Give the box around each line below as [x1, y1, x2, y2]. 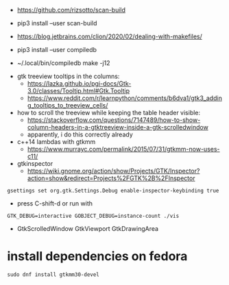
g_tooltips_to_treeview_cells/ [27, 101, 108, 109]
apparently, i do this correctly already [27, 130, 134, 138]
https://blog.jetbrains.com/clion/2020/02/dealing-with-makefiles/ [16, 32, 202, 40]
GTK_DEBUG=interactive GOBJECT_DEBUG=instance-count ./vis [7, 212, 180, 219]
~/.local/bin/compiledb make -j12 [16, 59, 110, 67]
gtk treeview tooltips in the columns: [16, 72, 120, 80]
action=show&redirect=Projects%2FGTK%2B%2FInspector [27, 174, 195, 182]
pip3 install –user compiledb [16, 46, 97, 53]
